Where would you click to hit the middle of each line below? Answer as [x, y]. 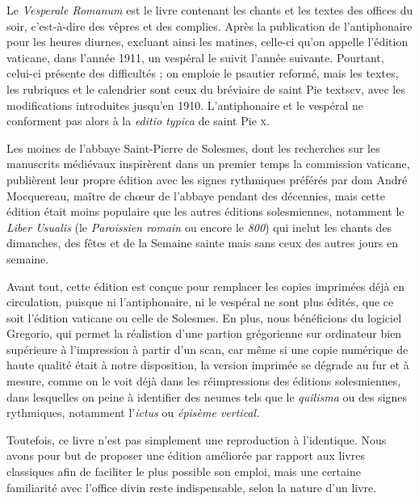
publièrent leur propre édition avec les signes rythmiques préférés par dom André [207, 179]
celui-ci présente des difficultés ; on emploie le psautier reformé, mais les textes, [203, 73]
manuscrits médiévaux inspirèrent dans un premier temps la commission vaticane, [208, 164]
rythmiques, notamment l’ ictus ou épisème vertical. [133, 413]
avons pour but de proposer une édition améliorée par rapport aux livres [186, 455]
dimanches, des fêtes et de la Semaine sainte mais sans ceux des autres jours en [202, 243]
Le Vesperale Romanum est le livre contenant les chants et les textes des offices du [210, 10]
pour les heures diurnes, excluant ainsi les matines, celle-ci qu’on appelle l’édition [207, 42]
